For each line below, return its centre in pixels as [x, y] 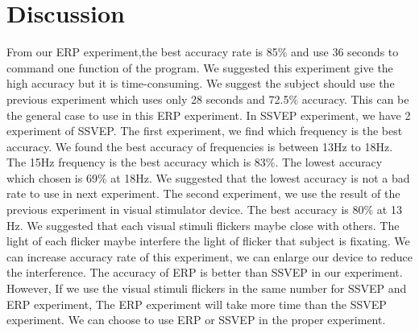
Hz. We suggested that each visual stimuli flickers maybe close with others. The [203, 225]
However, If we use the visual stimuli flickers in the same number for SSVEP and [207, 288]
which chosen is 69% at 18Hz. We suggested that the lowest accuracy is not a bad [208, 177]
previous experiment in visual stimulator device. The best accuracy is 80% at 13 [204, 210]
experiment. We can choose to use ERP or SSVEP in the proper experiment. [196, 320]
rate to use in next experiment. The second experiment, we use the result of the [203, 193]
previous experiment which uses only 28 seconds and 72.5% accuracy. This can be [208, 99]
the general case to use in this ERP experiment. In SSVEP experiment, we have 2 [209, 115]
